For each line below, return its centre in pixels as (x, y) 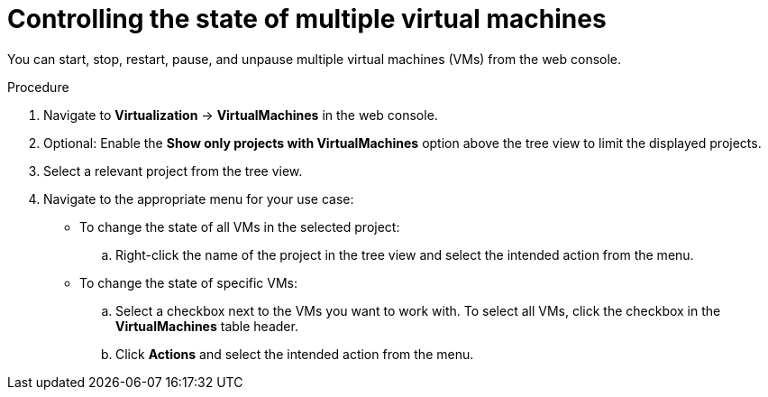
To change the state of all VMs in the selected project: (240, 226)
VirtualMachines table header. (207, 326)
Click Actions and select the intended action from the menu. (295, 354)
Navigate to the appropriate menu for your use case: (199, 198)
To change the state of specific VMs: (189, 282)
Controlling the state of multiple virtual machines (307, 19)
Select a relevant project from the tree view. (173, 171)
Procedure (38, 87)
